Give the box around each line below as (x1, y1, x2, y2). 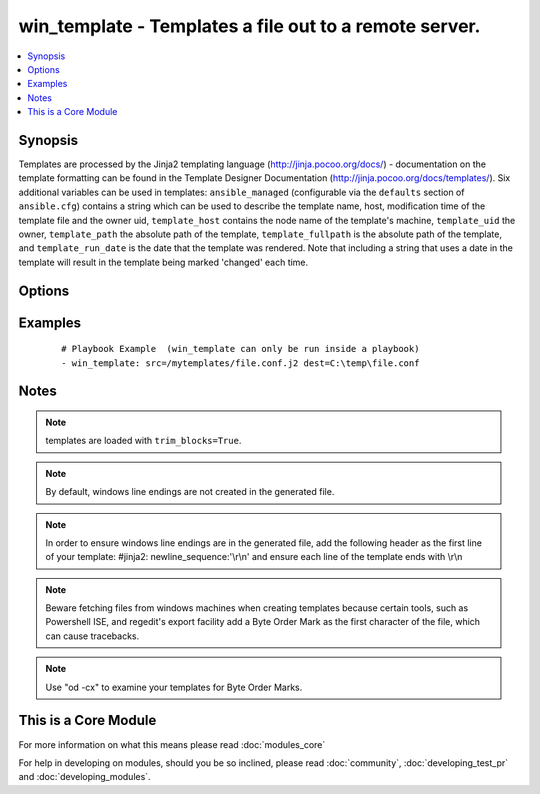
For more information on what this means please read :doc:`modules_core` (18, 738, 326, 750)
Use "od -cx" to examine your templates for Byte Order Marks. (45, 681, 303, 693)
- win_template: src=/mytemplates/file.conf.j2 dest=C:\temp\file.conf (61, 357, 420, 369)
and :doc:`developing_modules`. (18, 771, 151, 783)
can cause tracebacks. (45, 630, 140, 642)
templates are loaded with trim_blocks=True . (45, 435, 242, 447)
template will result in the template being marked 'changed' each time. (18, 256, 309, 268)
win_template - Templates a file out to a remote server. (18, 15, 481, 37)
